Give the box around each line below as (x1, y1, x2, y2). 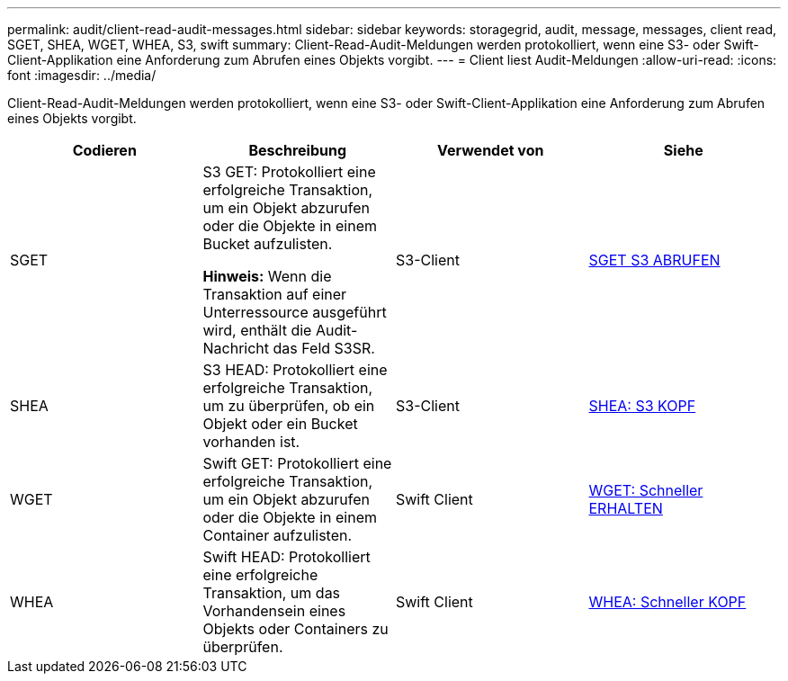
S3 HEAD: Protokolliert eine (202, 361, 388, 379)
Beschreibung (248, 141, 347, 159)
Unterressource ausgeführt (202, 303, 387, 321)
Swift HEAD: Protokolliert (202, 548, 371, 566)
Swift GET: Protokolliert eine (202, 454, 392, 472)
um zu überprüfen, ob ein (202, 397, 375, 415)
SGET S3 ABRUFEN (588, 251, 721, 269)
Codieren (72, 141, 137, 159)
